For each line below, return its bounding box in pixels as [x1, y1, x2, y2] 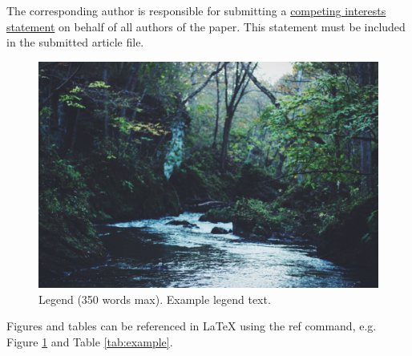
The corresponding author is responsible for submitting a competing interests [6, 2, 386, 18]
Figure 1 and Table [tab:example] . [6, 333, 173, 350]
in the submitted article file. [6, 34, 144, 51]
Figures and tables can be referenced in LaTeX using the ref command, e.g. [6, 318, 377, 334]
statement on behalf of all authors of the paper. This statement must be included [6, 18, 406, 34]
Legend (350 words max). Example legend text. [38, 290, 271, 307]
